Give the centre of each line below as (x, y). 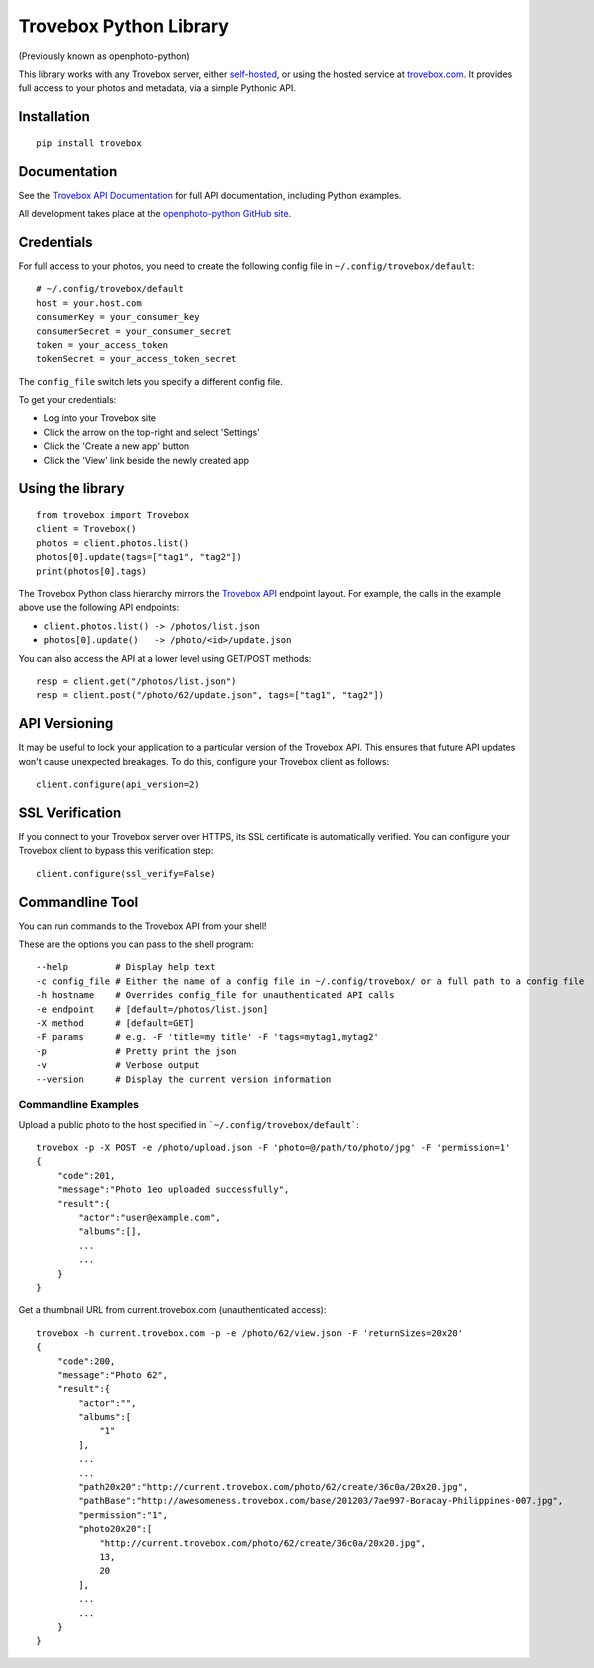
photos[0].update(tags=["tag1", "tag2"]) (139, 557)
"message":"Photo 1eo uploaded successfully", (173, 1189)
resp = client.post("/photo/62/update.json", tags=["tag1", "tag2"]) (210, 695)
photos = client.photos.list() (113, 543)
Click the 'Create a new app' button (116, 446)
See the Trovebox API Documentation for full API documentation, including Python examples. (210, 195)
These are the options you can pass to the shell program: (136, 944)
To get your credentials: (67, 400)
